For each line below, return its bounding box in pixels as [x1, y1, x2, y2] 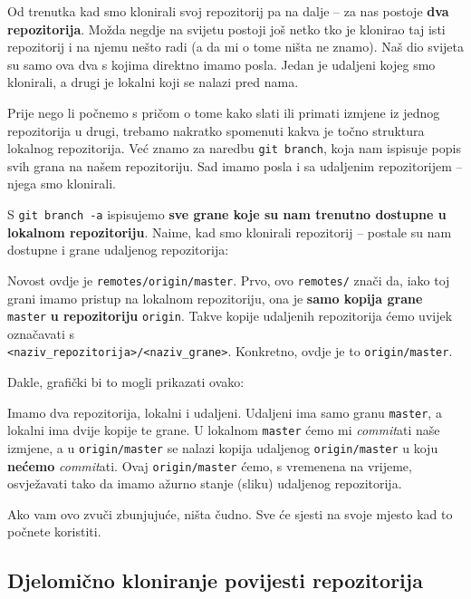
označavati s [7, 324, 74, 343]
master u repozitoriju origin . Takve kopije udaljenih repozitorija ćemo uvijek [7, 306, 453, 325]
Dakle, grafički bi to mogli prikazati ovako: [7, 372, 245, 391]
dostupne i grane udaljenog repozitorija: [7, 240, 229, 259]
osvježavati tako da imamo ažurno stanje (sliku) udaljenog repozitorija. [7, 474, 402, 493]
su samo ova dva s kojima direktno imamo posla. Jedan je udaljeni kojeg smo [7, 54, 436, 73]
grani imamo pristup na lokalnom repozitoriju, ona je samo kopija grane [7, 288, 423, 307]
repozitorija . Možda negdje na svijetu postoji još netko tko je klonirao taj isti [7, 19, 446, 38]
